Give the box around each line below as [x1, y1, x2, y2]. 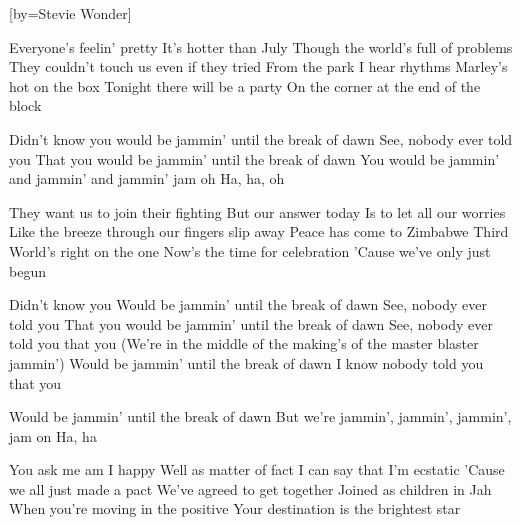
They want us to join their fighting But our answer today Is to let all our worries [9, 201, 506, 222]
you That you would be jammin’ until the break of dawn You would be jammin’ [9, 148, 500, 169]
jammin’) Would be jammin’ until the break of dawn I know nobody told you [9, 352, 484, 373]
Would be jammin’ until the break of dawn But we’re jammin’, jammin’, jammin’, [9, 406, 512, 427]
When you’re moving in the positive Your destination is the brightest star [9, 498, 461, 519]
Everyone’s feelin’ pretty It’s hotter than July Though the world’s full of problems [9, 36, 513, 57]
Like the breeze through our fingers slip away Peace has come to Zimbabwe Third [9, 221, 509, 242]
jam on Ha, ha [9, 425, 97, 446]
